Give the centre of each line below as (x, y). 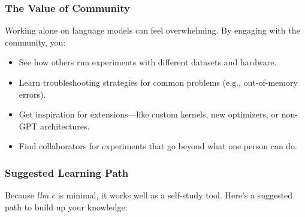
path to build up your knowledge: (66, 207)
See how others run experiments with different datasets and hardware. (148, 62)
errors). (32, 94)
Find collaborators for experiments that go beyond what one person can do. (158, 146)
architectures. (65, 126)
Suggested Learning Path (67, 172)
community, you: (35, 42)
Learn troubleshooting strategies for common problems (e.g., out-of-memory (158, 82)
